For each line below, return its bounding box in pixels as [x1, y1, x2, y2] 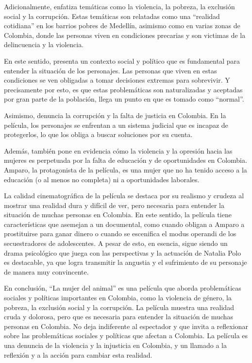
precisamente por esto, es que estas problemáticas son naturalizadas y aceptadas [4, 84, 243, 94]
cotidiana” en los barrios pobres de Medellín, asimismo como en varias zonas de [4, 20, 240, 31]
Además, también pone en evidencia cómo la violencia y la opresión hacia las [4, 145, 233, 156]
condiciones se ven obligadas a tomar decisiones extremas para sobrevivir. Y [4, 75, 230, 85]
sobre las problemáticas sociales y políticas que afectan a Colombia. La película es [4, 330, 248, 341]
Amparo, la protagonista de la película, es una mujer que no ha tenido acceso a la [4, 164, 247, 174]
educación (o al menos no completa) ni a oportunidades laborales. [4, 174, 200, 184]
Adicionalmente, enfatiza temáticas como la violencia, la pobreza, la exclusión [4, 1, 235, 11]
